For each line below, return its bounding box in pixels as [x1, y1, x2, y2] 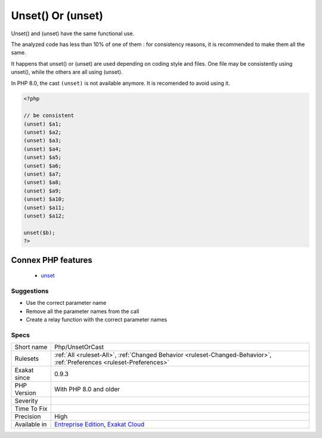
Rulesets [14, 354, 39, 363]
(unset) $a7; [23, 171, 62, 177]
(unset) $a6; [23, 162, 62, 169]
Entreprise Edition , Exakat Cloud [54, 420, 145, 428]
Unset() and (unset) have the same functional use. [11, 30, 135, 37]
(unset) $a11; [23, 204, 65, 211]
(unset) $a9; [23, 187, 62, 194]
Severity [14, 397, 38, 405]
